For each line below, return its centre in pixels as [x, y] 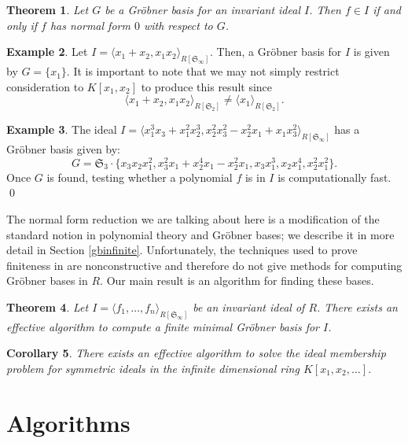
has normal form [90, 25]
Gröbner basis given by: [64, 148]
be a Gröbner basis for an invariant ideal [202, 9]
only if [22, 25]
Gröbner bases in [47, 281]
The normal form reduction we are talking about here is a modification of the [193, 218]
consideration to [45, 86]
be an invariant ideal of [249, 306]
